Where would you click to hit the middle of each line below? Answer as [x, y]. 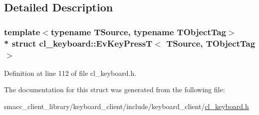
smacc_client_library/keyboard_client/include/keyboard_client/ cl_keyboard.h [127, 106]
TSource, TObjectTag [211, 43]
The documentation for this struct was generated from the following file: [115, 89]
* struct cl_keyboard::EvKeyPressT [78, 43]
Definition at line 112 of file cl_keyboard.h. [70, 73]
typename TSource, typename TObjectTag [138, 31]
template [22, 31]
